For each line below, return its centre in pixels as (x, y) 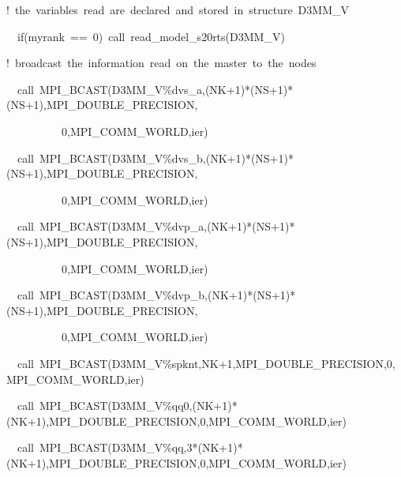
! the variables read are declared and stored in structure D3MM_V (178, 9)
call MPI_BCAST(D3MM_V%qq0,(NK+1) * (127, 406)
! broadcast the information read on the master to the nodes (161, 63)
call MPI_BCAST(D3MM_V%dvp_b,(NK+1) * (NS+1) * (156, 295)
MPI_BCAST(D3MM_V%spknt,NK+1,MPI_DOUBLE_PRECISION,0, (217, 363)
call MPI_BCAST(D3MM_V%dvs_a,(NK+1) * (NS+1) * (155, 89)
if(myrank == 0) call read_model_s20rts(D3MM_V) (151, 36)
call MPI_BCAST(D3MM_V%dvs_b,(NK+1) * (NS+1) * (155, 158)
